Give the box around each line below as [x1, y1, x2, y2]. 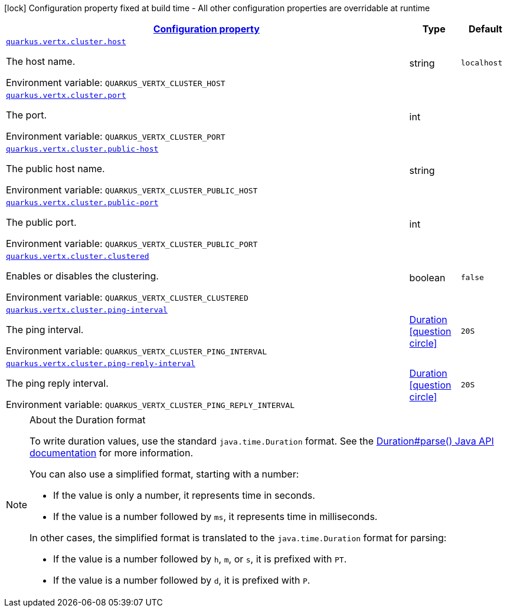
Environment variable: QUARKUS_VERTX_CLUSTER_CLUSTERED [6, 291, 248, 303]
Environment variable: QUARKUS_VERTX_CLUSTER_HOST [6, 77, 225, 88]
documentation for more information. [30, 447, 193, 459]
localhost [460, 58, 503, 67]
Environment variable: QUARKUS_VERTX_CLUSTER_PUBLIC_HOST [6, 184, 258, 196]
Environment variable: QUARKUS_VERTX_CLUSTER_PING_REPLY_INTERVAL [6, 399, 295, 410]
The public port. [6, 216, 77, 228]
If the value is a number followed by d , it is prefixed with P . [53, 574, 310, 586]
